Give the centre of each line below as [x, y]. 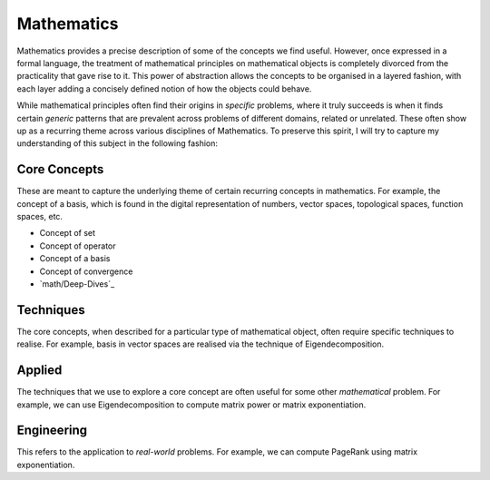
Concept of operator [78, 246]
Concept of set [67, 233]
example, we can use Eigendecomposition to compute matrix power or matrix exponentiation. [191, 405]
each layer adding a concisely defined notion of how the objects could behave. [164, 88]
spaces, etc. [40, 216]
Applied [39, 371]
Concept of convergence [86, 271]
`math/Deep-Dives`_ [77, 284]
